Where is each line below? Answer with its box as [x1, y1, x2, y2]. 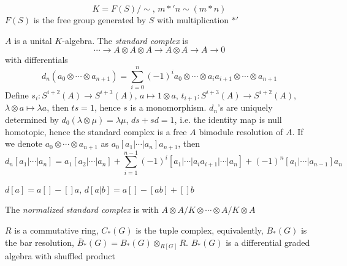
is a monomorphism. [130, 101, 207, 114]
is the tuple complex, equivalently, [135, 223, 264, 236]
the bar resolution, [5, 235, 74, 248]
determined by [5, 113, 59, 125]
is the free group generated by [33, 13, 147, 26]
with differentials [5, 53, 68, 66]
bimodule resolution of [199, 125, 283, 138]
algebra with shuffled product [5, 249, 115, 262]
